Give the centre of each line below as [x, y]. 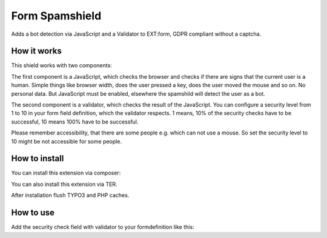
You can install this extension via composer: [66, 173]
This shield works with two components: [61, 65]
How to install [38, 158]
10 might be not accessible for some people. [67, 141]
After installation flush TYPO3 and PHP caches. [70, 195]
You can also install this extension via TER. [64, 184]
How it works [36, 51]
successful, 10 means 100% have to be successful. [75, 122]
